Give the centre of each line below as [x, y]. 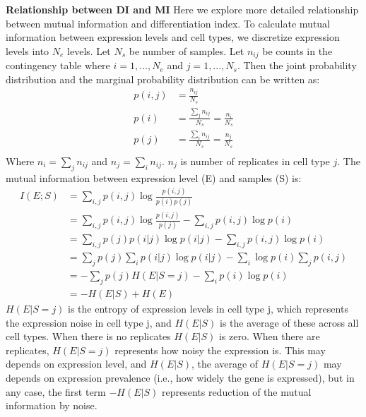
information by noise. [52, 405]
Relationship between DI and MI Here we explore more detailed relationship [182, 9]
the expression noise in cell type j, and [89, 322]
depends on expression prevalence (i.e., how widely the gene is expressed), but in [180, 377]
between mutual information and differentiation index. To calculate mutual [168, 23]
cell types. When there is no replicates [88, 336]
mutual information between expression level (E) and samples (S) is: [154, 177]
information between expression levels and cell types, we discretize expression [173, 37]
